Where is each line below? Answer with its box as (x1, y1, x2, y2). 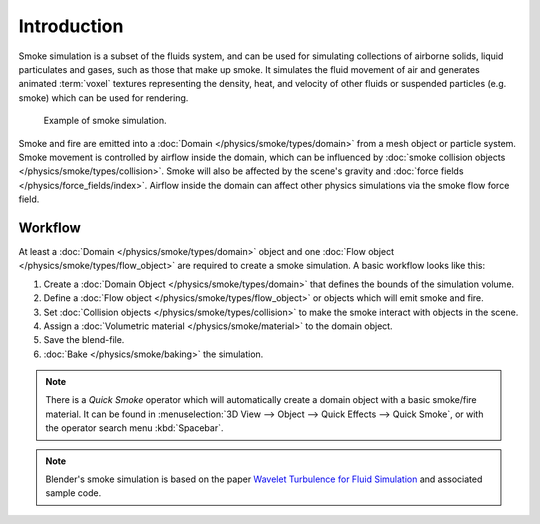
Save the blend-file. (43, 334, 125, 346)
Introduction (18, 15, 124, 37)
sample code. (45, 487, 102, 499)
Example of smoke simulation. (43, 115, 167, 127)
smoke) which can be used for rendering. (18, 91, 189, 104)
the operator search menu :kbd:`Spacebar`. (45, 422, 224, 434)
